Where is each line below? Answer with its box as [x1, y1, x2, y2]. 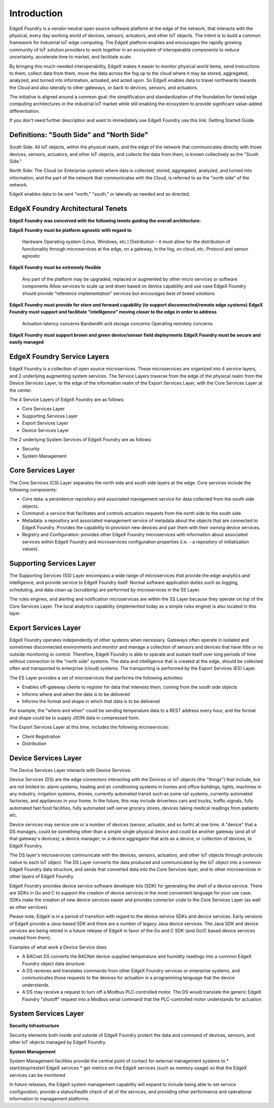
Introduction [9, 8, 63, 19]
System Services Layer [9, 1009, 84, 1018]
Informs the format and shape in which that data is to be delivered [22, 698, 160, 704]
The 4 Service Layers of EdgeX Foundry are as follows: [9, 396, 125, 403]
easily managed [9, 339, 44, 345]
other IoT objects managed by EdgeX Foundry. [9, 1039, 107, 1045]
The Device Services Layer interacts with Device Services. [9, 767, 132, 773]
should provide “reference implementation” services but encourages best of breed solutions [22, 290, 215, 296]
